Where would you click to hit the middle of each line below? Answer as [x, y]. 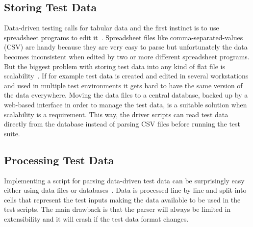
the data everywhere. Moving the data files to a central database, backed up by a [126, 95]
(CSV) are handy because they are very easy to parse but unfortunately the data [126, 47]
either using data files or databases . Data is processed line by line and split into [125, 190]
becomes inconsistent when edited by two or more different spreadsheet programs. [127, 56]
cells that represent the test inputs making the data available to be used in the [122, 199]
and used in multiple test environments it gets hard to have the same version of [123, 85]
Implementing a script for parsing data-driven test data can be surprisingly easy [124, 180]
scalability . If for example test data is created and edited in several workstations [126, 76]
